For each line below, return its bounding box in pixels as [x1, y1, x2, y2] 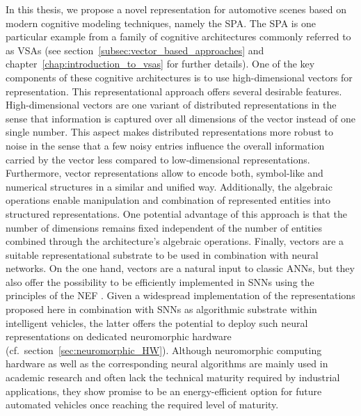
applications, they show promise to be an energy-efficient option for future [6, 383, 322, 398]
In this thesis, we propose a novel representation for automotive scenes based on [6, 2, 346, 16]
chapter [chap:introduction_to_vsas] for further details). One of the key [6, 56, 315, 71]
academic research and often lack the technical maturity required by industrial [6, 370, 340, 385]
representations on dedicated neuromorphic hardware [6, 329, 232, 344]
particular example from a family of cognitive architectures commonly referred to [6, 29, 351, 44]
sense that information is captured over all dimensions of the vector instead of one [6, 111, 356, 125]
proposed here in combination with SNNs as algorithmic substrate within [6, 302, 317, 317]
